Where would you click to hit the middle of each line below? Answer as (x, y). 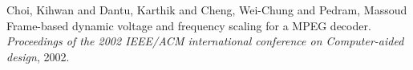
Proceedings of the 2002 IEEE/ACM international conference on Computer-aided (205, 41)
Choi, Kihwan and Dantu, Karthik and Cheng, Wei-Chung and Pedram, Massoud (207, 10)
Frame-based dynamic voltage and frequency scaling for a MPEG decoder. (189, 25)
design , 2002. (38, 56)
